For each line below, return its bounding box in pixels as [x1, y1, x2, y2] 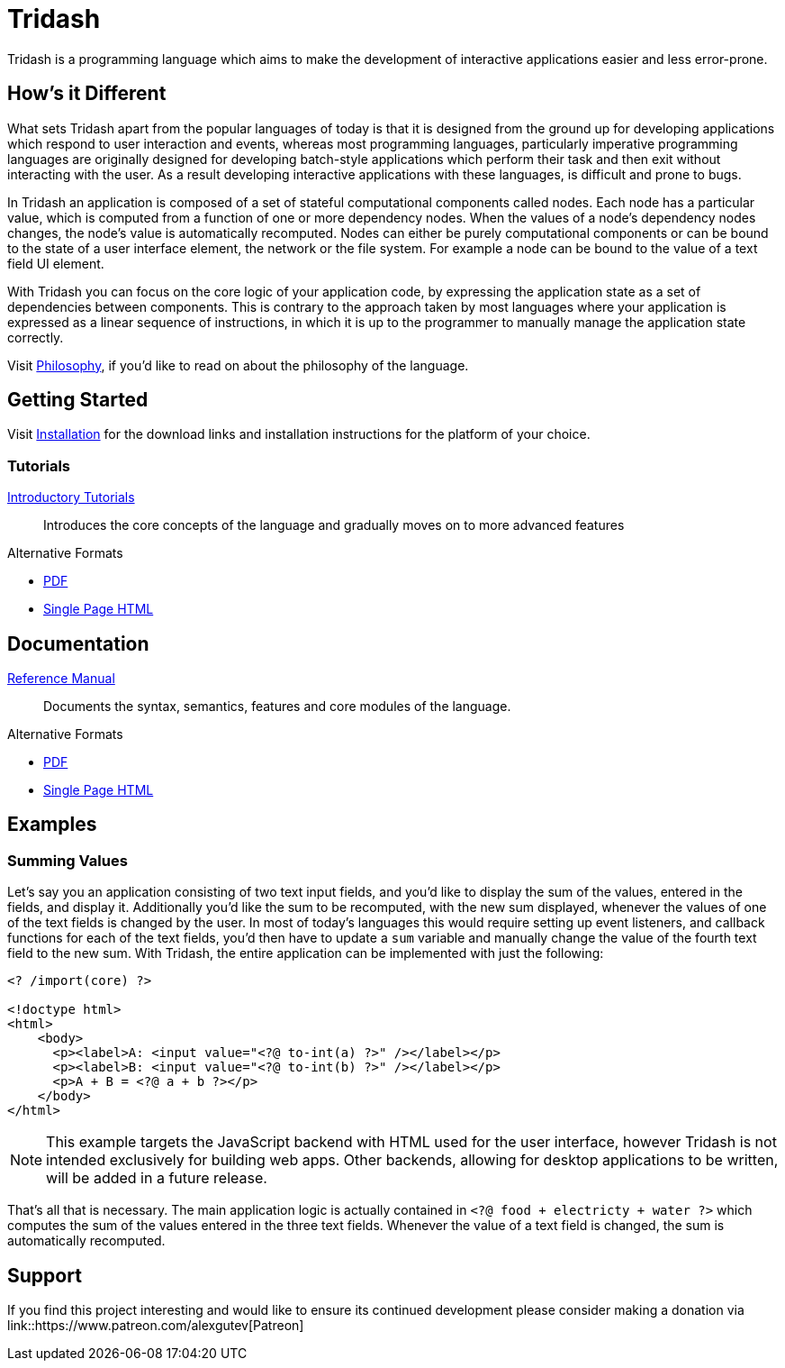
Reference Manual [7, 670, 115, 687]
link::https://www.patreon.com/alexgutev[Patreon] [7, 1318, 304, 1334]
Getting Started [7, 388, 149, 412]
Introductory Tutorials [7, 489, 135, 506]
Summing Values [7, 851, 128, 870]
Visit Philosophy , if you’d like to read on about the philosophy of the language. [7, 357, 469, 373]
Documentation [7, 632, 149, 655]
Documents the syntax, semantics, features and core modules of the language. [43, 698, 511, 715]
